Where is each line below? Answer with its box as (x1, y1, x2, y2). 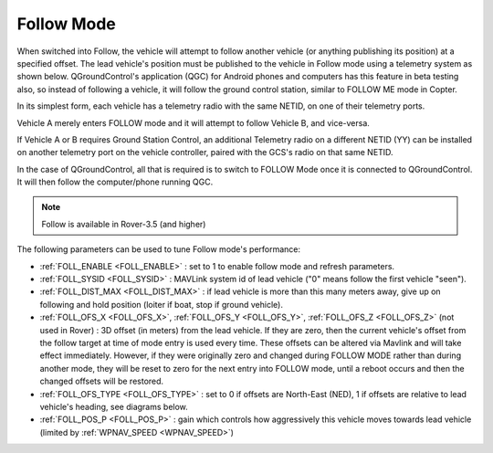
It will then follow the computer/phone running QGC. (16, 176, 214, 187)
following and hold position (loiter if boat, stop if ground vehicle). (39, 299, 283, 310)
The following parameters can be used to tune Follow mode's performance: (16, 244, 301, 255)
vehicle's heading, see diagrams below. (39, 401, 189, 412)
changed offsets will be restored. (39, 375, 164, 387)
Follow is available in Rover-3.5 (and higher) (41, 218, 206, 229)
